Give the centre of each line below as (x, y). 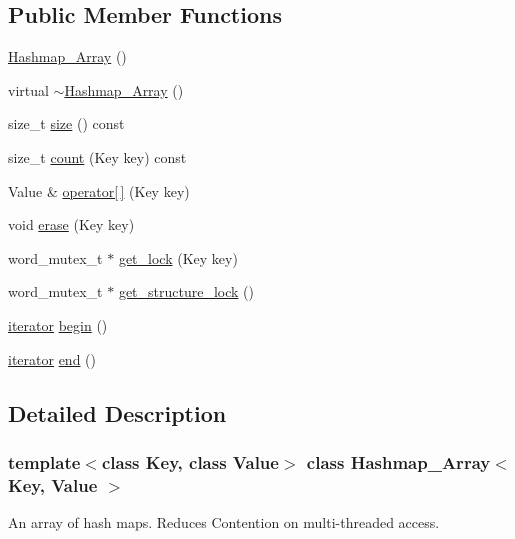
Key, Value (53, 484)
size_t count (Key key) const (97, 156)
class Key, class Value (190, 461)
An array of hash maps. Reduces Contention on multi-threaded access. (224, 522)
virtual (28, 89)
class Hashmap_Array (398, 461)
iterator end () (52, 358)
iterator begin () (58, 324)
